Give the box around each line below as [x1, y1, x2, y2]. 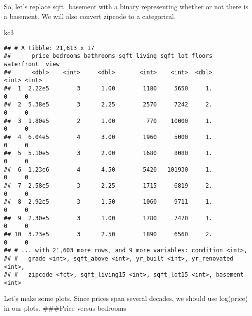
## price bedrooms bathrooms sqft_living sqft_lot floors [4, 53, 213, 60]
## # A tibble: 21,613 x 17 [4, 44, 95, 52]
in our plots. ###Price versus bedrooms [4, 303, 126, 313]
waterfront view [4, 61, 60, 68]
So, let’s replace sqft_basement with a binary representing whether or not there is [4, 1, 249, 11]
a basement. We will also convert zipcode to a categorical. [4, 11, 176, 21]
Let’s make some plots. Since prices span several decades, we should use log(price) [4, 293, 248, 303]
